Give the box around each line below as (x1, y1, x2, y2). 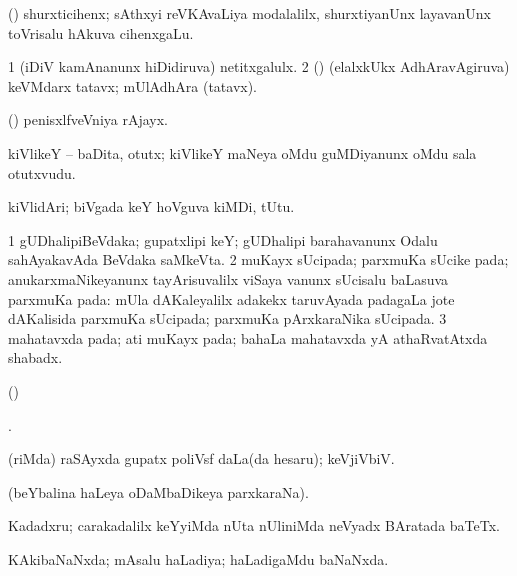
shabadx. (8, 347, 63, 368)
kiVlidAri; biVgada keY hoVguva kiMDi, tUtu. (8, 196, 295, 217)
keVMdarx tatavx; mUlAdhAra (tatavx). (8, 75, 258, 96)
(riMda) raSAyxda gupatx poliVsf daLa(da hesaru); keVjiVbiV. (8, 448, 395, 469)
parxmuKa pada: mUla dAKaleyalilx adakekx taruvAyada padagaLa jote (8, 288, 455, 309)
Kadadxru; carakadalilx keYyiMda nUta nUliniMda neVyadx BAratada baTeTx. (8, 515, 500, 536)
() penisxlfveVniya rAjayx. (8, 109, 168, 130)
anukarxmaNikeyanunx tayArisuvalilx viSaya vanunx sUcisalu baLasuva (8, 268, 449, 289)
